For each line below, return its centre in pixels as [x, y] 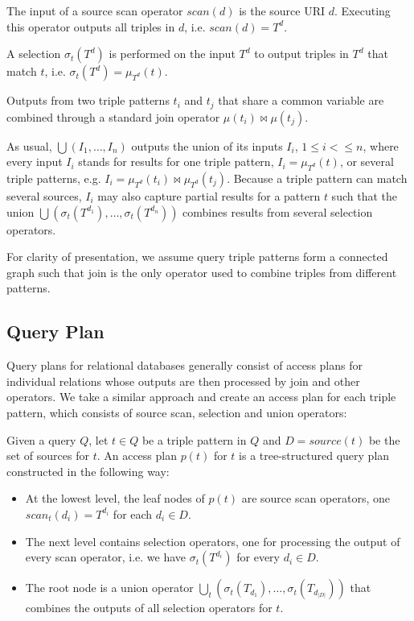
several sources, [44, 196]
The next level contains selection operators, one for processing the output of [213, 541]
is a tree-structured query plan [314, 455]
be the [384, 439]
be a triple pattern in [194, 439]
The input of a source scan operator [95, 10]
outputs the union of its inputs [207, 145]
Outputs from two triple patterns [88, 100]
